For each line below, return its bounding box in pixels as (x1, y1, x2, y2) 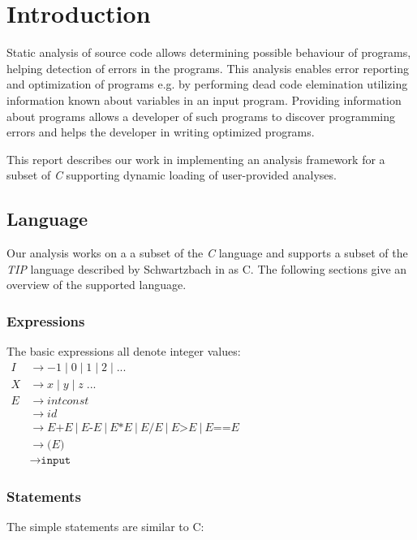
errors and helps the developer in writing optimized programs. (6, 123, 315, 140)
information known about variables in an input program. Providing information (6, 91, 402, 108)
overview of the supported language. (6, 276, 187, 293)
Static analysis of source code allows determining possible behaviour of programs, (6, 44, 411, 61)
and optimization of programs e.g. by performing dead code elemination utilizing (6, 76, 408, 93)
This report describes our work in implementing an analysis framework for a (6, 150, 385, 167)
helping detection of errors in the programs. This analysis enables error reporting (6, 59, 409, 76)
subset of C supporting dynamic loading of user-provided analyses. (6, 166, 337, 184)
